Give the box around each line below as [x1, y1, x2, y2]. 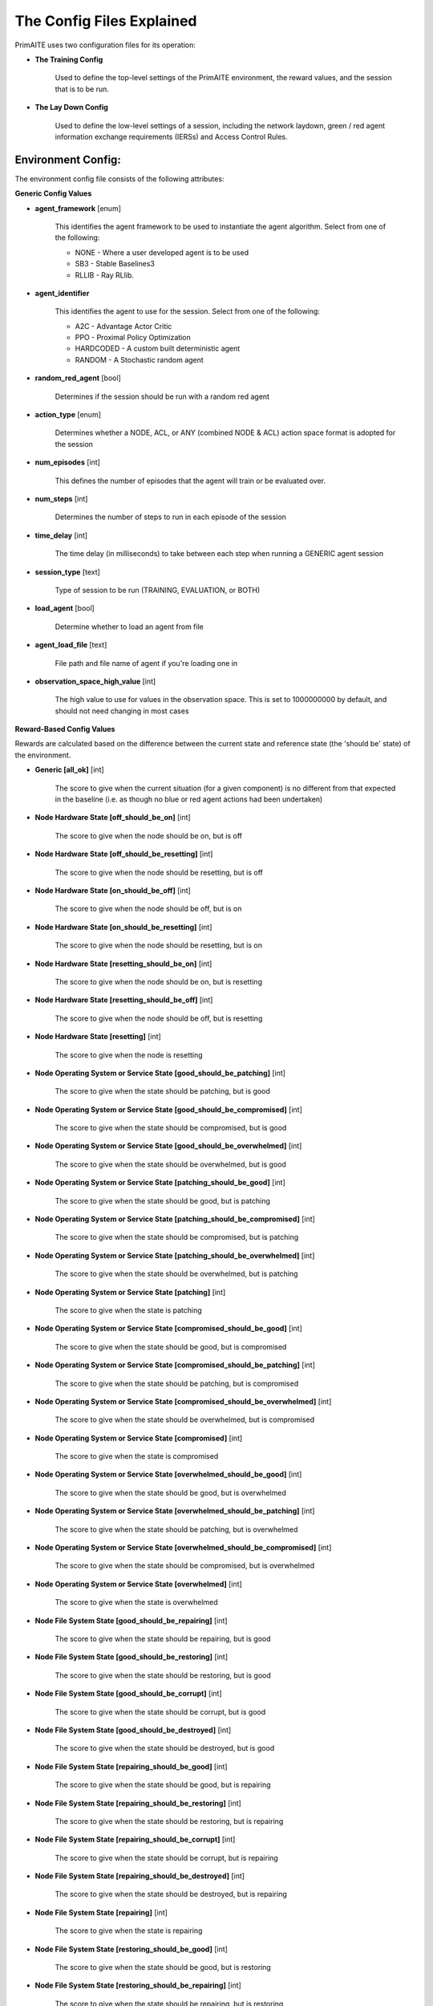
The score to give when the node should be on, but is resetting [55, 977, 262, 986]
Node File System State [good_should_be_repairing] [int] [34, 1615, 228, 1625]
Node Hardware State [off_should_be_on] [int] [34, 813, 192, 822]
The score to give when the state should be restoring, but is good [55, 1670, 272, 1680]
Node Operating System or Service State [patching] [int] [34, 1287, 226, 1297]
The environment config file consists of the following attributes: [14, 173, 225, 184]
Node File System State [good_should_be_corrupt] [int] [34, 1689, 222, 1699]
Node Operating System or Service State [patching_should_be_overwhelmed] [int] [34, 1250, 315, 1260]
